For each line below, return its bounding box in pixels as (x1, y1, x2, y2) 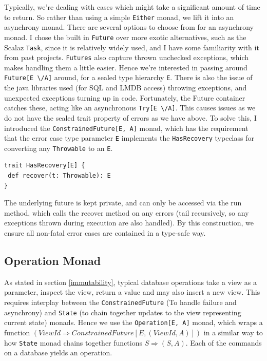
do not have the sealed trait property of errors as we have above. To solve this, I (4, 112, 257, 123)
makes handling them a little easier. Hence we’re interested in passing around (4, 62, 247, 72)
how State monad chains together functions (4, 337, 142, 348)
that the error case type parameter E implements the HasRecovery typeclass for (4, 132, 254, 143)
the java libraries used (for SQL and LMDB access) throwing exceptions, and (4, 82, 247, 93)
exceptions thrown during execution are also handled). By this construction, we (4, 217, 254, 228)
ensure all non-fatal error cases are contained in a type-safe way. (4, 227, 206, 238)
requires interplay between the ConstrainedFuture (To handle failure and (4, 297, 237, 308)
